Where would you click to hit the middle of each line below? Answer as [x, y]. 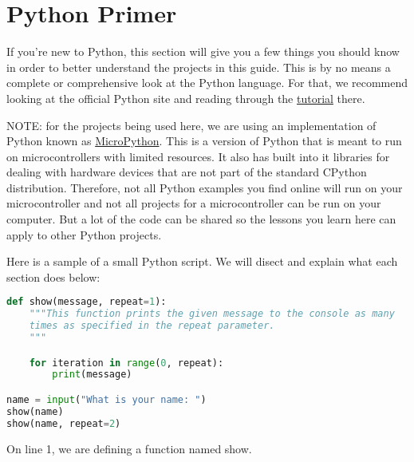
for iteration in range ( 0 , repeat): [126, 363]
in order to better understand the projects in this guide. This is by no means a [199, 67]
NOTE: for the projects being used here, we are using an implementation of [191, 125]
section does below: [53, 276]
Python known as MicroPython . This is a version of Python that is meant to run [204, 141]
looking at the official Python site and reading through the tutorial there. [186, 98]
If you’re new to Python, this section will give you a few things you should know [203, 51]
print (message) [92, 375]
